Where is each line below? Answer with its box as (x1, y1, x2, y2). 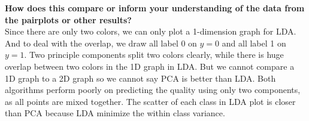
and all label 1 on (222, 36, 286, 49)
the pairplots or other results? (5, 13, 132, 26)
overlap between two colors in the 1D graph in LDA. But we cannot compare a (5, 60, 295, 72)
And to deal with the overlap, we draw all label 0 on (5, 36, 197, 49)
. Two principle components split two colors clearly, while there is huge (24, 48, 284, 61)
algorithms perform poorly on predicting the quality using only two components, (5, 83, 301, 96)
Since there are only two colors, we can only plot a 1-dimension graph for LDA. (5, 25, 296, 38)
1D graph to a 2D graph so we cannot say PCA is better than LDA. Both (5, 72, 276, 84)
